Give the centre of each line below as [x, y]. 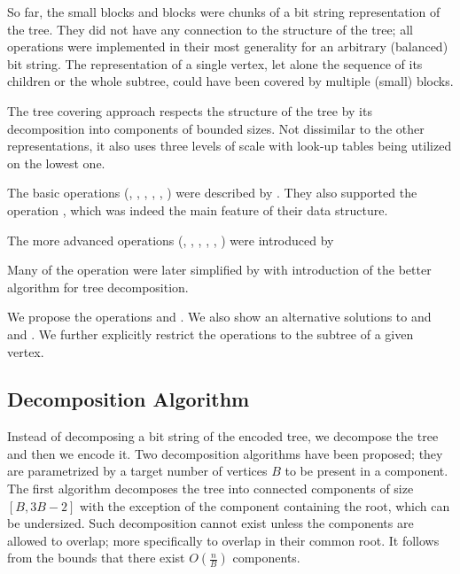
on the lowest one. [56, 163]
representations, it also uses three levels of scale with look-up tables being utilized [230, 146]
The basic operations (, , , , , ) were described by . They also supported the [212, 193]
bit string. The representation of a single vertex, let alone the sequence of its [215, 63]
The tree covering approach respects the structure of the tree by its [190, 110]
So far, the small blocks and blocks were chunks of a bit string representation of [224, 12]
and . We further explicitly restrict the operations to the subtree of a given [211, 334]
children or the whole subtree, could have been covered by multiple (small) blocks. [230, 81]
